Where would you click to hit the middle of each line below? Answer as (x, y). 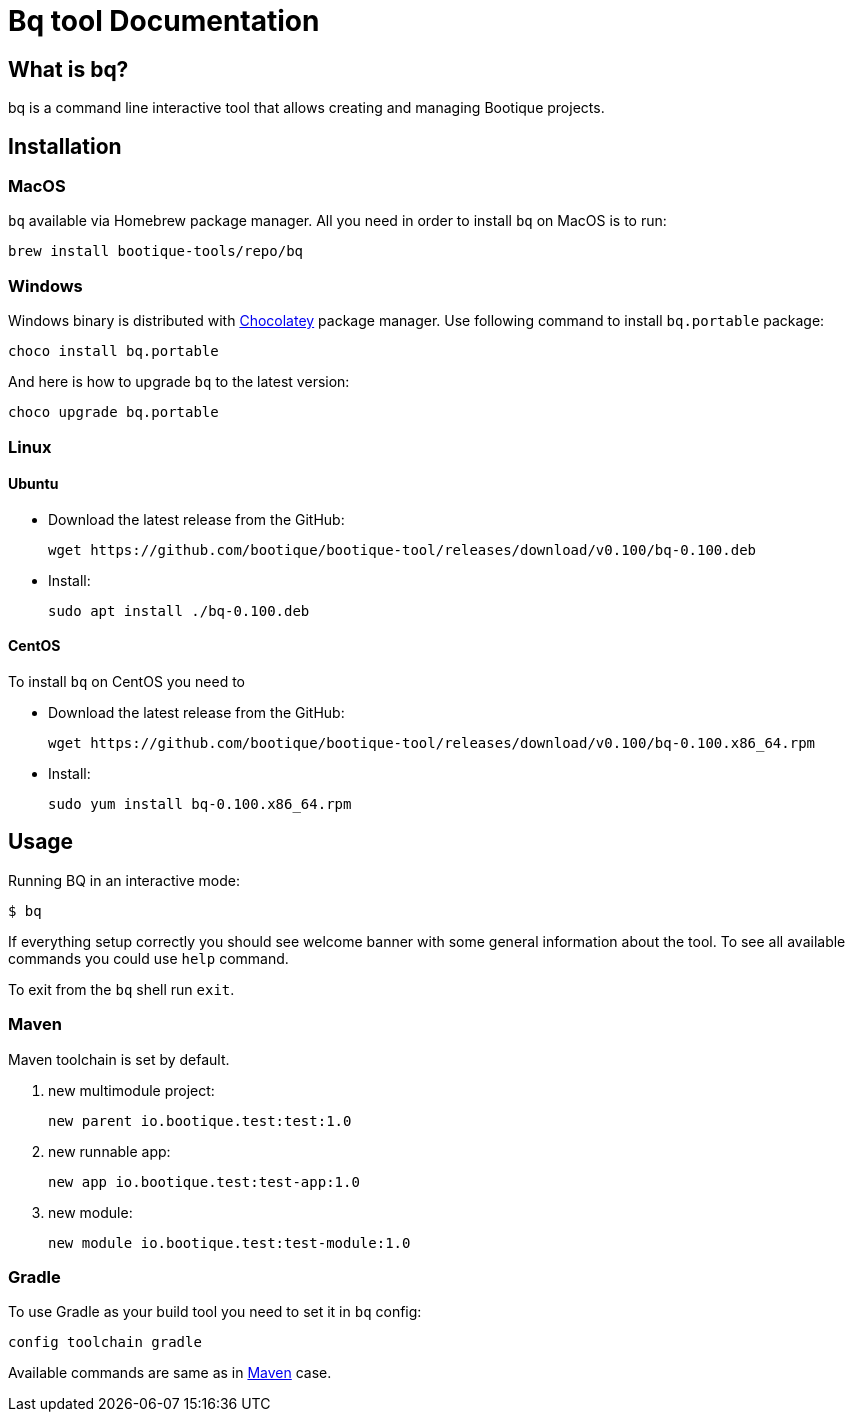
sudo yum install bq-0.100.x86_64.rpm (200, 803)
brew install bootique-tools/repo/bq (156, 251)
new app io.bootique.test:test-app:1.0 (204, 1181)
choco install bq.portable (113, 351)
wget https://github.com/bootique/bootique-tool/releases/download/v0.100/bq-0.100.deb (402, 549)
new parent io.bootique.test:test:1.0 (200, 1120)
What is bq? (68, 69)
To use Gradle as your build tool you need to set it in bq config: (215, 1312)
